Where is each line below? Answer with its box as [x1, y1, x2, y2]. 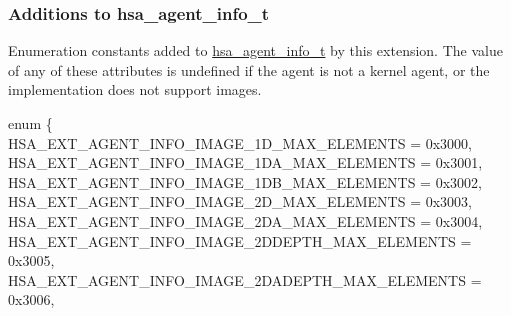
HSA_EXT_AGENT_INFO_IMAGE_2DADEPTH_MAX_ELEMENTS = [8, 269, 482, 290]
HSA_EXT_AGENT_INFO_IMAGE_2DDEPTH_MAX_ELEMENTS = [8, 230, 472, 251]
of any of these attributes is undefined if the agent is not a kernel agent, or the [8, 59, 490, 80]
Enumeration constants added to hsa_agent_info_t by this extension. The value [8, 40, 503, 61]
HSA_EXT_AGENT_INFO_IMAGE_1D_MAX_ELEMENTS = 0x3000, [8, 132, 473, 153]
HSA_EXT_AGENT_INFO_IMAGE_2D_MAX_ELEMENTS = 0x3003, [8, 191, 473, 212]
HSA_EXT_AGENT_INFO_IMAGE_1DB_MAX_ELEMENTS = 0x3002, [8, 171, 482, 192]
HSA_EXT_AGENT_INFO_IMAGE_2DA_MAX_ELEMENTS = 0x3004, [8, 210, 483, 231]
